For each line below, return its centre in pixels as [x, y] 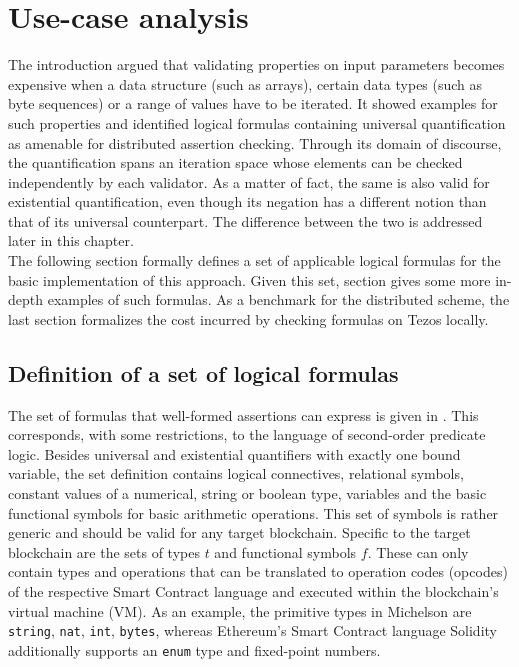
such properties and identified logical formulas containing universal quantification [257, 122]
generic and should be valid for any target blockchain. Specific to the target [239, 532]
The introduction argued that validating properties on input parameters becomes [256, 64]
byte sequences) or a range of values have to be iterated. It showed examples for [253, 103]
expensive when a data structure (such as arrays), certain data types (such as [245, 83]
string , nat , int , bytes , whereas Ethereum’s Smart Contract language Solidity [252, 630]
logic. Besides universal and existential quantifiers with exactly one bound [234, 453]
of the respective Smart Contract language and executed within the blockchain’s [253, 590]
